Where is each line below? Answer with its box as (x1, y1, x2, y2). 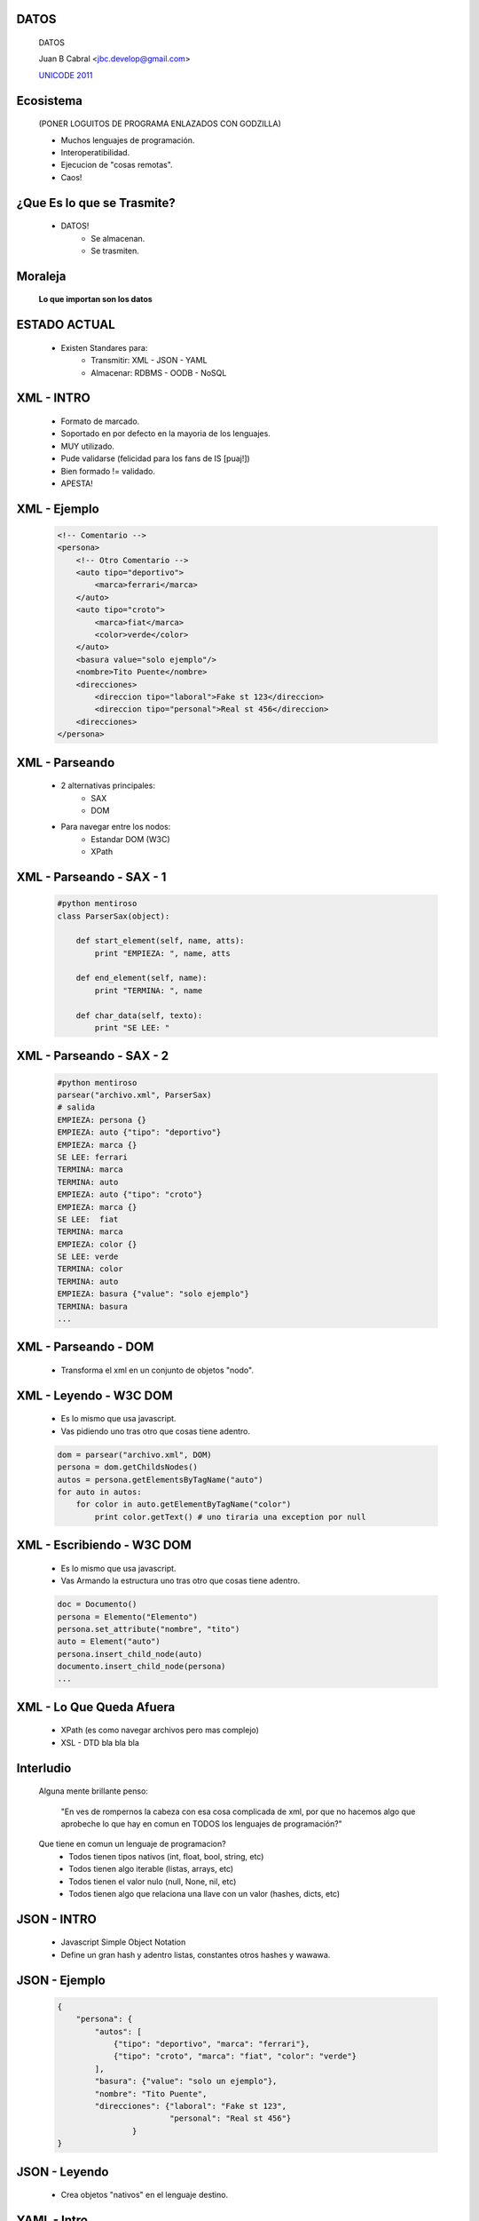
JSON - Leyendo (16, 2164, 109, 2179)
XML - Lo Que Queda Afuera (16, 1700, 176, 1715)
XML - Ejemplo (16, 501, 99, 516)
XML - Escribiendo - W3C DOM (16, 1538, 192, 1553)
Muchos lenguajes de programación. (60, 134, 195, 146)
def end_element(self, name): (75, 973, 208, 983)
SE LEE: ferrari (57, 1151, 129, 1162)
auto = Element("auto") (57, 1636, 161, 1647)
